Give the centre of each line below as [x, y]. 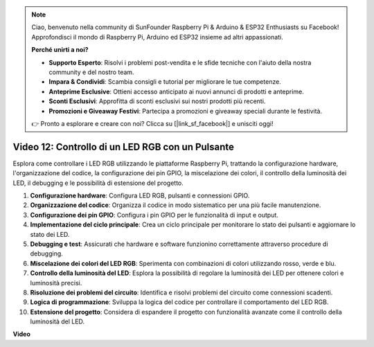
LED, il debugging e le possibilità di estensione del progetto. [98, 183]
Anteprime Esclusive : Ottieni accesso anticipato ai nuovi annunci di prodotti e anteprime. [176, 91]
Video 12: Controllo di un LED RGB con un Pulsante [124, 146]
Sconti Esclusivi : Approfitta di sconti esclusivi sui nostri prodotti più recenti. [157, 101]
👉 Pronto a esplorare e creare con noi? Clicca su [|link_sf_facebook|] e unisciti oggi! [152, 123]
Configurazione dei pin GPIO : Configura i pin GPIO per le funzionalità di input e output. [154, 215]
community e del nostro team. [91, 72]
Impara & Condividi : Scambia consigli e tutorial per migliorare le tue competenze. [165, 82]
